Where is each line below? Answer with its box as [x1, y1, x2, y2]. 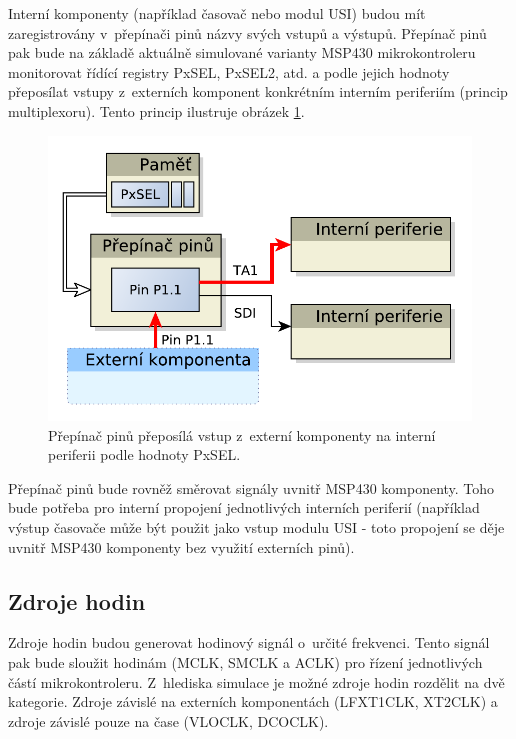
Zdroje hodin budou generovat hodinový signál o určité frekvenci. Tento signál [8, 632, 490, 653]
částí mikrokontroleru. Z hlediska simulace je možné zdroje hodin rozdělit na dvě [8, 671, 505, 692]
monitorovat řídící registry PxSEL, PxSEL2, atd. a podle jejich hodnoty [8, 61, 450, 82]
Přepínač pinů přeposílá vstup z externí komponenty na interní [48, 424, 436, 445]
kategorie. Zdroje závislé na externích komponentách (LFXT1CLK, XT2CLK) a [8, 691, 498, 712]
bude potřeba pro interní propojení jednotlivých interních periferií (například [8, 497, 480, 518]
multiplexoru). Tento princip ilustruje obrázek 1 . [8, 100, 305, 121]
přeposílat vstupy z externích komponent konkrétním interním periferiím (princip [8, 81, 508, 102]
